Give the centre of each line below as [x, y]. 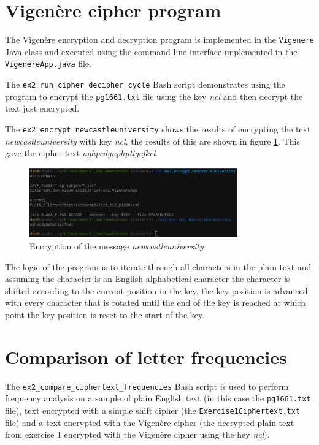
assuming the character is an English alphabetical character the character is [148, 279]
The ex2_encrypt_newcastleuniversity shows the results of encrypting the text [158, 128]
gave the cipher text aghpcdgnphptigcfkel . [82, 153]
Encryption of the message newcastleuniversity [117, 245]
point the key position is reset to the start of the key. [105, 314]
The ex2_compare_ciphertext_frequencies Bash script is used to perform [147, 386]
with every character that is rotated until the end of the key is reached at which [155, 302]
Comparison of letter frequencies [146, 356]
